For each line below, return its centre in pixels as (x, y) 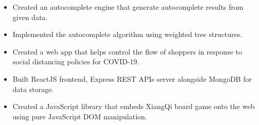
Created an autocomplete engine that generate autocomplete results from (128, 7)
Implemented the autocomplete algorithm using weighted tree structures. (127, 34)
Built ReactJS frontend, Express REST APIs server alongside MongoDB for (132, 78)
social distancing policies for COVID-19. (76, 61)
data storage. (33, 89)
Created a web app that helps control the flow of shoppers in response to (127, 51)
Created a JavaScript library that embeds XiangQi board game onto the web (134, 106)
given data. (30, 17)
